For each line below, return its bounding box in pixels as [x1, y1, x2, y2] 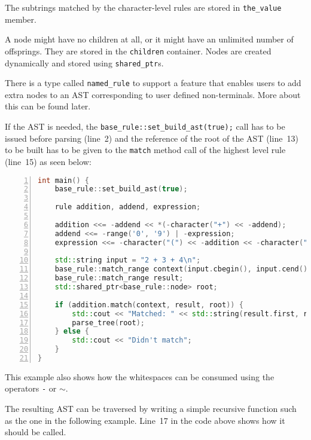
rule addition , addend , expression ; [54, 203, 201, 212]
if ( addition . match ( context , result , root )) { [54, 300, 243, 309]
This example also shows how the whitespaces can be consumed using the [5, 370, 275, 383]
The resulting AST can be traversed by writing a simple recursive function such [5, 402, 297, 415]
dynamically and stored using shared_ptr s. [5, 56, 164, 69]
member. [5, 13, 36, 25]
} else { [54, 327, 89, 336]
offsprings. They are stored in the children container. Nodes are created [5, 44, 272, 57]
